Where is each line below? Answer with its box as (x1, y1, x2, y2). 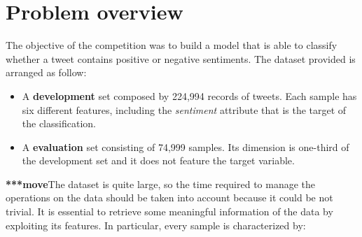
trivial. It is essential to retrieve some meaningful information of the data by (6, 204, 333, 219)
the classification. (22, 116, 96, 131)
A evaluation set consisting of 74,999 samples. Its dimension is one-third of (22, 139, 349, 154)
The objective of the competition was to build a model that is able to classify (6, 38, 337, 52)
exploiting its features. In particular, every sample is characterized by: (6, 217, 306, 232)
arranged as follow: (6, 65, 87, 80)
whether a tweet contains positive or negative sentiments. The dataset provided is (6, 51, 356, 66)
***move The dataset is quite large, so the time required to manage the (6, 176, 316, 191)
